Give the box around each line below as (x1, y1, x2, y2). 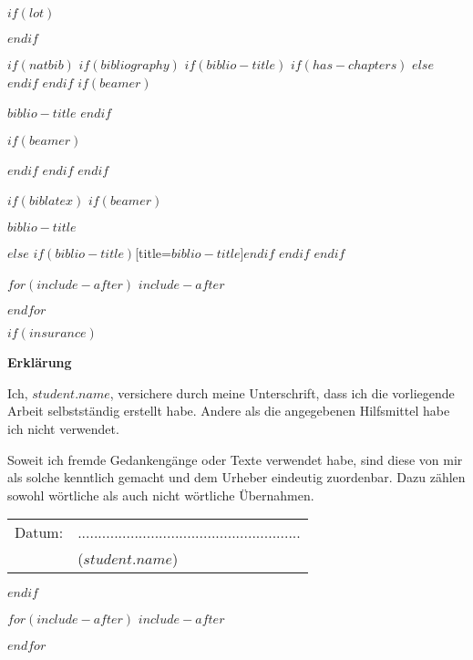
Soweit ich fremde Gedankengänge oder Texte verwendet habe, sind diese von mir (7, 449, 463, 469)
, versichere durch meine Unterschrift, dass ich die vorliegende (109, 383, 455, 402)
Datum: (15, 521, 64, 543)
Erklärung (7, 353, 72, 372)
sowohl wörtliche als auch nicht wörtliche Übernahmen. (7, 485, 314, 504)
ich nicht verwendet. (7, 418, 119, 438)
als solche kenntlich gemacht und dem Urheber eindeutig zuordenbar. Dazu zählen (7, 468, 466, 487)
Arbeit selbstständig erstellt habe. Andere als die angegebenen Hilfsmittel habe (7, 401, 450, 420)
